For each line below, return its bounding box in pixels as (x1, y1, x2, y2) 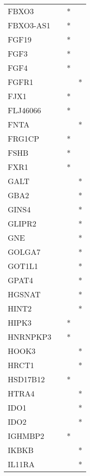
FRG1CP (8, 133, 39, 144)
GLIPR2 (8, 218, 37, 229)
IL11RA (8, 458, 35, 470)
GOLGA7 (8, 246, 41, 257)
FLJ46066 (8, 104, 41, 116)
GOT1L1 (8, 260, 38, 271)
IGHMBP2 (8, 430, 45, 441)
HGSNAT (8, 289, 41, 300)
